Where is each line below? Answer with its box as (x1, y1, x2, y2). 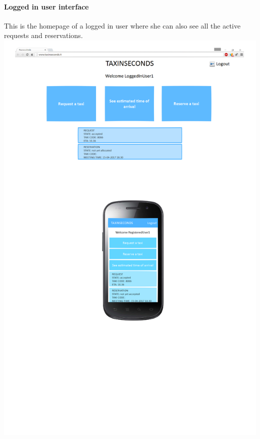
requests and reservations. (4, 30, 83, 41)
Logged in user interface (4, 1, 89, 12)
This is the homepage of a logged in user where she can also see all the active (4, 20, 240, 31)
